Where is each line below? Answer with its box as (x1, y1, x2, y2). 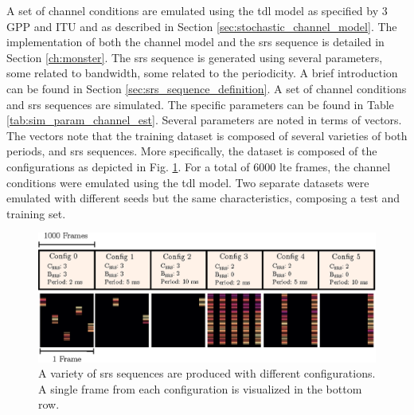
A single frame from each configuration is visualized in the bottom (38, 380, 362, 397)
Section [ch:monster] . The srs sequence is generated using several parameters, (6, 49, 383, 65)
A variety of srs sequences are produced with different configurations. (38, 365, 376, 382)
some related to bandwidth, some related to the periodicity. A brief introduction (6, 65, 398, 81)
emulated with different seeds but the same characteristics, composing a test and (6, 190, 400, 206)
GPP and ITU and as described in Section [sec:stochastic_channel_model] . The (6, 18, 397, 34)
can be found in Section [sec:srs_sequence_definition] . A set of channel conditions (6, 80, 407, 96)
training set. (6, 205, 66, 221)
